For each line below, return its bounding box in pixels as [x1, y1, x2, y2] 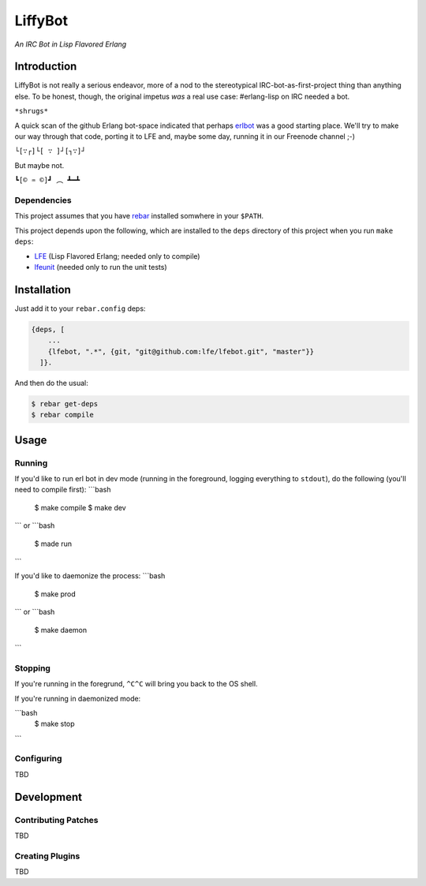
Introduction [14, 60, 77, 73]
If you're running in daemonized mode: [14, 693, 141, 703]
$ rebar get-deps [31, 399, 99, 408]
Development [14, 790, 83, 804]
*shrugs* [14, 107, 49, 116]
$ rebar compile [31, 410, 95, 420]
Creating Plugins [14, 850, 80, 862]
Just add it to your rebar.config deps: [14, 304, 146, 313]
